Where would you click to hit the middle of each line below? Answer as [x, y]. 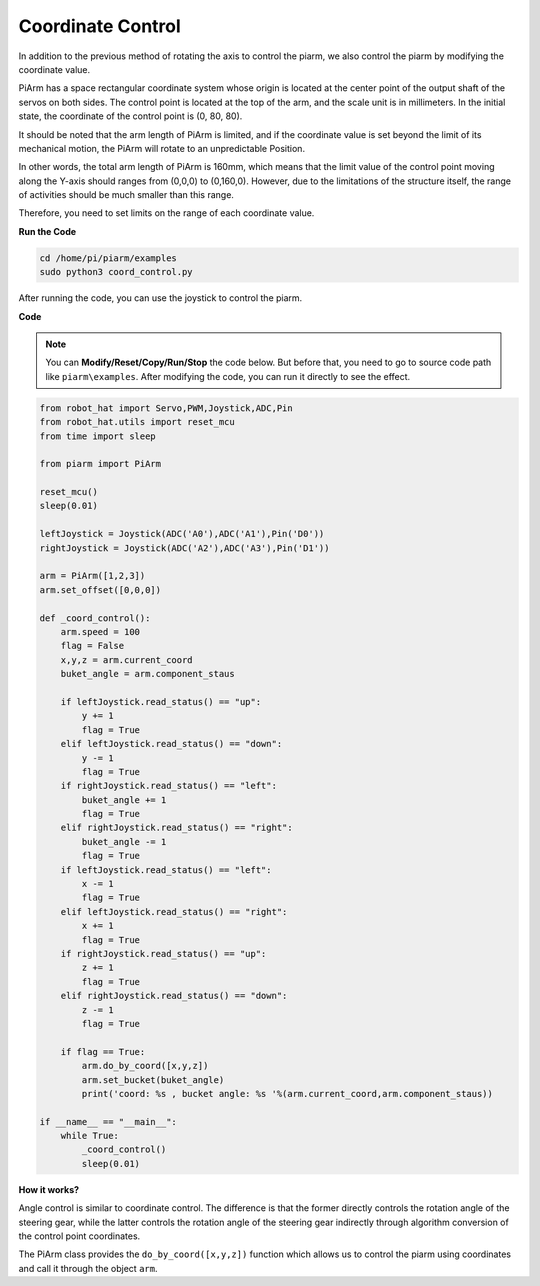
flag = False [92, 646]
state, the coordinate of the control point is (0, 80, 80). [130, 116]
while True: [90, 1136]
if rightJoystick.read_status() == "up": [163, 953]
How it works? [49, 1189]
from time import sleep [98, 436]
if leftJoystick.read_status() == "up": [161, 701]
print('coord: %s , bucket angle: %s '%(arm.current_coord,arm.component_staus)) [287, 1093]
